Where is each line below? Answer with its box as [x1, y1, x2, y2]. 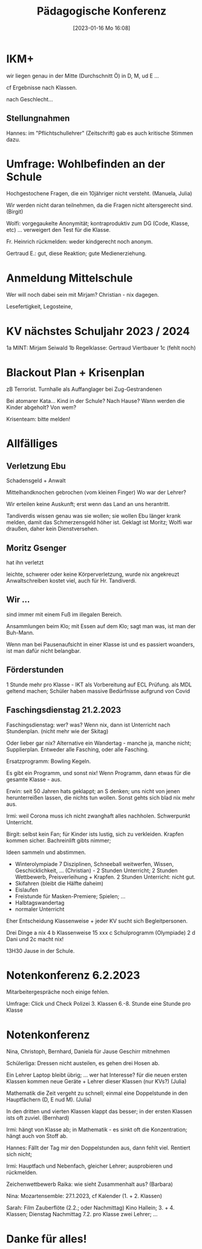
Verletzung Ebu [6, 461, 67, 471]
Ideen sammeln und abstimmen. [6, 848, 86, 856]
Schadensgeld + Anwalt [6, 477, 66, 484]
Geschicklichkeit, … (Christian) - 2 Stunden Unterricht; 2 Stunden [15, 867, 178, 874]
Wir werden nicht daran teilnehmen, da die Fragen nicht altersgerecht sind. [6, 201, 193, 209]
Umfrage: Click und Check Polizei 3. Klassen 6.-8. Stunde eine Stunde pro [6, 1000, 191, 1007]
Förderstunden [6, 665, 64, 675]
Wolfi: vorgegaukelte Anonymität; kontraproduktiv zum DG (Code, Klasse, [6, 220, 189, 227]
